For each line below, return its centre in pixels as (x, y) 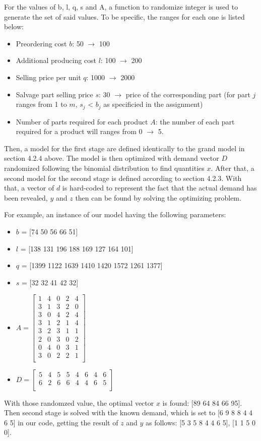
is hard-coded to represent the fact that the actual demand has (159, 188)
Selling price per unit (48, 77)
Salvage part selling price (54, 94)
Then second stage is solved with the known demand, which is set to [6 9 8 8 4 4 (128, 413)
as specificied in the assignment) (153, 104)
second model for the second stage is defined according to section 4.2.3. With (123, 178)
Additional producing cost (56, 60)
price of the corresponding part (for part (188, 94)
